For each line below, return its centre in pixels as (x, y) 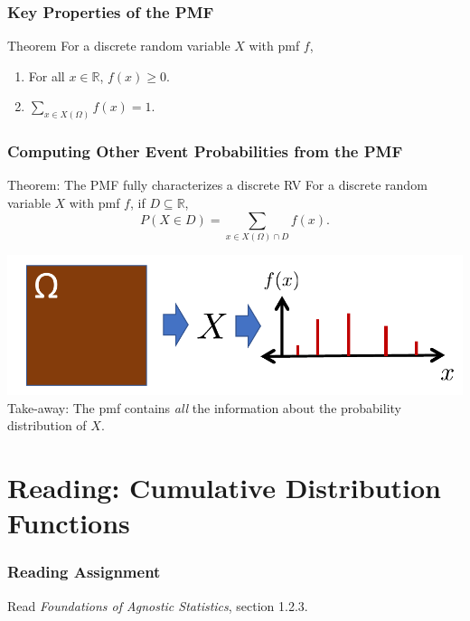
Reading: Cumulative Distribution (224, 488)
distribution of (47, 425)
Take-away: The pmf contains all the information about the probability (204, 407)
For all (47, 75)
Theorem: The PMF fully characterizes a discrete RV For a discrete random (217, 185)
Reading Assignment (84, 572)
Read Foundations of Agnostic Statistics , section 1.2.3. (158, 605)
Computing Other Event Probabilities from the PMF (205, 151)
